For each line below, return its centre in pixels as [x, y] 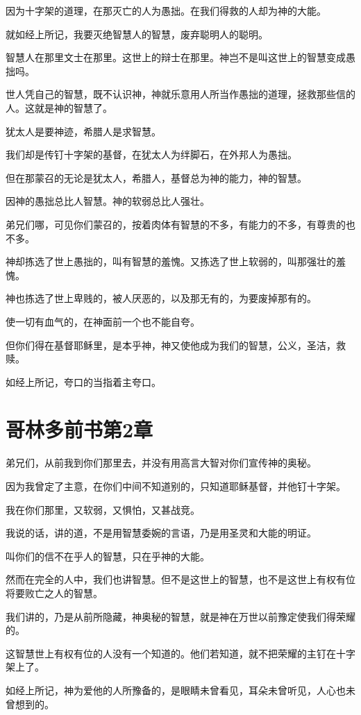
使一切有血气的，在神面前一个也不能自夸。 [103, 321]
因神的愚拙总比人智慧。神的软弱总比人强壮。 [108, 201]
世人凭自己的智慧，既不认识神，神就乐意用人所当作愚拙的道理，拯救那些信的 [180, 94]
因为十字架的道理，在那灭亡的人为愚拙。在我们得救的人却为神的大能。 [166, 10]
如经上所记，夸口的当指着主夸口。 [83, 381]
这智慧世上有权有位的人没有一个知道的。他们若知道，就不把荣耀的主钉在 [171, 653]
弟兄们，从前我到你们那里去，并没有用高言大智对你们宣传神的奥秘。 [161, 463]
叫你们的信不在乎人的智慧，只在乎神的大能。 [108, 556]
